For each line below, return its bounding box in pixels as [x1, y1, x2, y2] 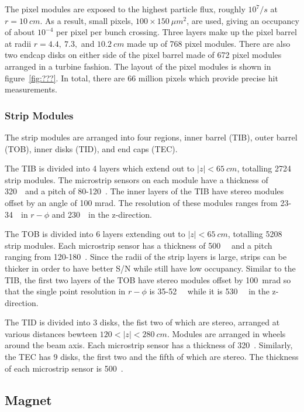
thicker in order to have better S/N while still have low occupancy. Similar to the [5, 262, 296, 274]
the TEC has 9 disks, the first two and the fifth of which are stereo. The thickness [5, 351, 299, 363]
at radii [5, 37, 32, 49]
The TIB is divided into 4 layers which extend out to [5, 162, 195, 174]
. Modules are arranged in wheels [167, 327, 286, 339]
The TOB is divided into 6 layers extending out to [5, 228, 185, 240]
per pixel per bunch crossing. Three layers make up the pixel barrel [56, 26, 297, 38]
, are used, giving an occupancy [186, 14, 299, 26]
